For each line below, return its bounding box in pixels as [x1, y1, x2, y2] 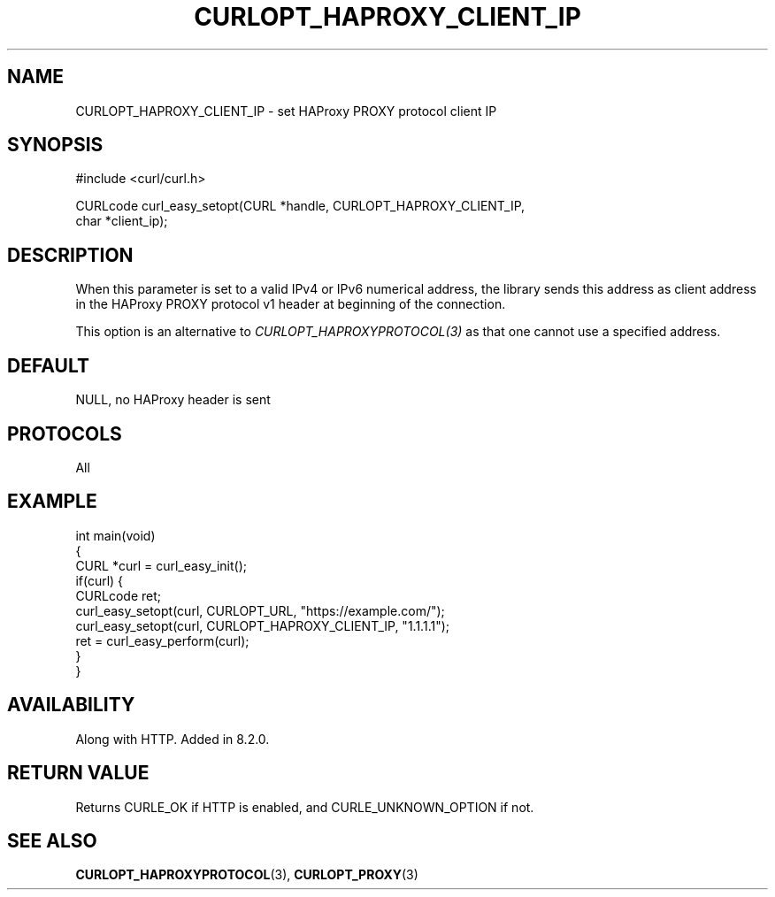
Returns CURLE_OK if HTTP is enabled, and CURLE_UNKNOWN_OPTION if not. [75, 799, 534, 815]
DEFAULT [7, 354, 89, 377]
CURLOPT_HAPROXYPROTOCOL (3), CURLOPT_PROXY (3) [75, 867, 418, 883]
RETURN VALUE [7, 762, 150, 785]
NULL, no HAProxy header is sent [75, 392, 271, 408]
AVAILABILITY [7, 694, 135, 717]
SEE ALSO [7, 829, 97, 852]
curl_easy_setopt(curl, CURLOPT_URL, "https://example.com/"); [75, 602, 445, 618]
